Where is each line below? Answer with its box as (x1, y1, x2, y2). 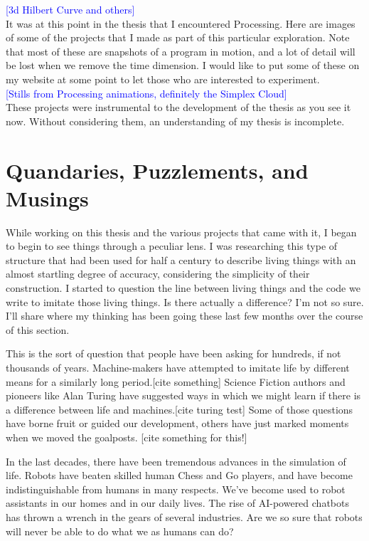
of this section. (6, 322, 70, 337)
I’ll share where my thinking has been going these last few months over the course (6, 308, 363, 323)
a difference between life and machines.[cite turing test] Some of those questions (6, 401, 353, 416)
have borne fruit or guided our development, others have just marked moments (6, 416, 349, 431)
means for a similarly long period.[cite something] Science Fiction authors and (6, 374, 346, 389)
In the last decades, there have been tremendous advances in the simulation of (6, 453, 346, 468)
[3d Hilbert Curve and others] (6, 2, 135, 16)
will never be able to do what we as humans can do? (6, 523, 234, 538)
